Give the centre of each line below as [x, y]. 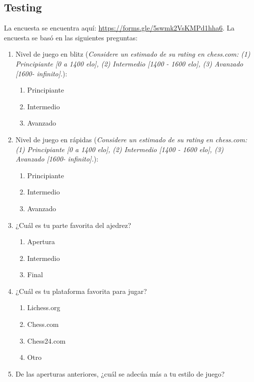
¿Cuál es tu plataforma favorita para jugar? [81, 291]
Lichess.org [44, 307]
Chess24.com [46, 340]
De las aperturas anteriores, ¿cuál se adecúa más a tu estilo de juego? [120, 373]
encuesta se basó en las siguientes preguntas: [71, 37]
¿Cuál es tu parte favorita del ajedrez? [73, 225]
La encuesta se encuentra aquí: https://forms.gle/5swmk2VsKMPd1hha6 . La [119, 28]
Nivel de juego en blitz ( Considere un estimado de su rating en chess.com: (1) [133, 54]
